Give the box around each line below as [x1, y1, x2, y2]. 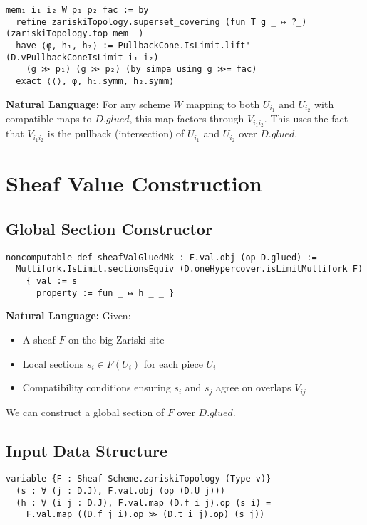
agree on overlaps [216, 380, 291, 395]
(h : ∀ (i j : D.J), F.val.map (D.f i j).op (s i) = [16, 497, 272, 508]
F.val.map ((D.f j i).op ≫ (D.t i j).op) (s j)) [26, 509, 265, 520]
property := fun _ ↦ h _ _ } [36, 287, 175, 298]
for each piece [143, 356, 203, 371]
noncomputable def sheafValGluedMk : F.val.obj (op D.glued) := [6, 252, 317, 262]
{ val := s [26, 276, 78, 287]
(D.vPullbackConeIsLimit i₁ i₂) [6, 52, 159, 63]
